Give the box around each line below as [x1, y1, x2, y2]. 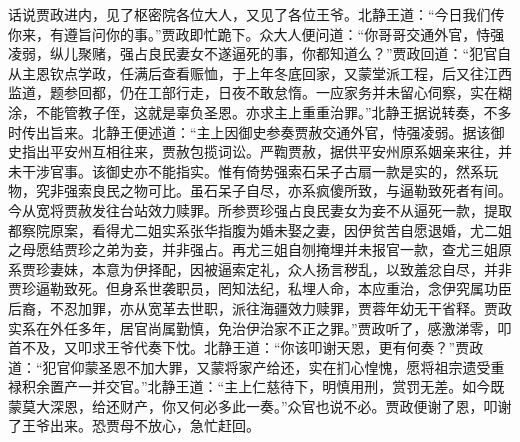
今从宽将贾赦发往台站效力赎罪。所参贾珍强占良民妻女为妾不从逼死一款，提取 [8, 199, 512, 220]
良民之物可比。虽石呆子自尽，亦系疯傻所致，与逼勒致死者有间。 [91, 180, 512, 201]
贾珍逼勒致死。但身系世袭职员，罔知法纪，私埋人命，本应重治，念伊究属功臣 [8, 278, 512, 299]
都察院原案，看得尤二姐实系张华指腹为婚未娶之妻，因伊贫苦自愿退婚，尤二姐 [8, 219, 512, 240]
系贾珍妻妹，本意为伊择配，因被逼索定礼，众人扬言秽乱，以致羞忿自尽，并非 [8, 258, 512, 279]
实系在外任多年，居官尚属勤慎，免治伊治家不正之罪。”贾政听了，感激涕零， [8, 317, 498, 338]
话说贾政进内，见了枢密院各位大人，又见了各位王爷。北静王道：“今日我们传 [8, 4, 505, 24]
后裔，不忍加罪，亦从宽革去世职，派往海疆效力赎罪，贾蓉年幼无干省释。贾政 [8, 297, 512, 318]
